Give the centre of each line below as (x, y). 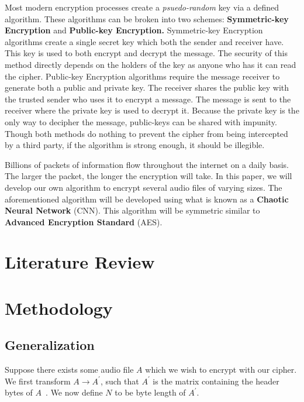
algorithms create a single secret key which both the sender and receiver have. (144, 41)
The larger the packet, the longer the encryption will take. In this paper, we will (148, 176)
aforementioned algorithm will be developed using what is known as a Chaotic (147, 199)
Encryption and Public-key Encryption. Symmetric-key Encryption (134, 30)
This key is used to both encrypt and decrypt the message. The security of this (146, 53)
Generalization (50, 345)
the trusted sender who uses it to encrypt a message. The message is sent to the (148, 99)
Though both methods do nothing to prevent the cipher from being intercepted (146, 133)
